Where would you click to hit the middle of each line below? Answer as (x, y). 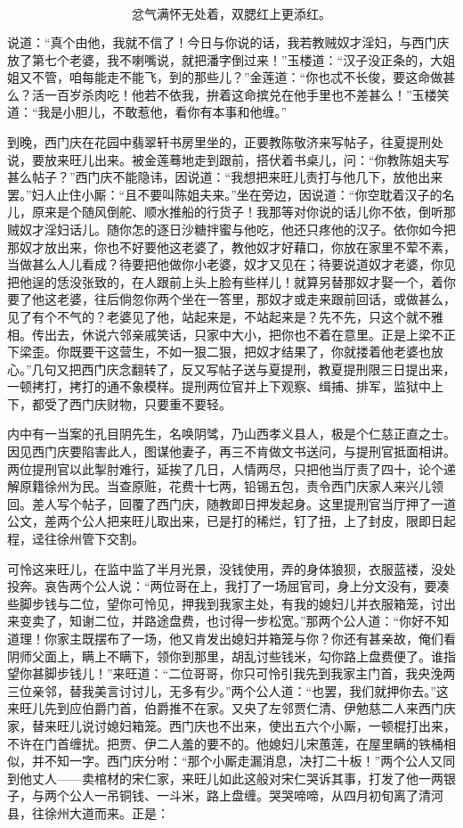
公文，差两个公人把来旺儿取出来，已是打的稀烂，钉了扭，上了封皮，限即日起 (231, 521)
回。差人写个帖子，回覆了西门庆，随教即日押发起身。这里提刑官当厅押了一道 (231, 503)
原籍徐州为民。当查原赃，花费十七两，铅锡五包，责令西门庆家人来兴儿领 (231, 486)
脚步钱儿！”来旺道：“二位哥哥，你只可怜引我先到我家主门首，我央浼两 (250, 673)
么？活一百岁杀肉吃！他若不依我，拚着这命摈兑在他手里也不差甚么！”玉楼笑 (228, 94)
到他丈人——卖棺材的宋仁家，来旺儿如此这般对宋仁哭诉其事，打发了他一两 (225, 778)
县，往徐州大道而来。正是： (88, 812)
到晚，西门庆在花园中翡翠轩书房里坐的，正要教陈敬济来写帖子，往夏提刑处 (225, 141)
